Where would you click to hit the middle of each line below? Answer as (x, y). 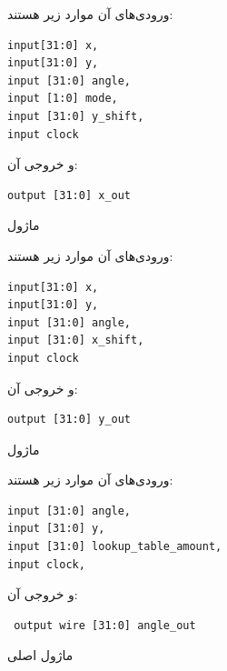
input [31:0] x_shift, (76, 341)
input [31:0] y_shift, (76, 116)
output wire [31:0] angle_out (105, 625)
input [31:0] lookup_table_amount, (115, 547)
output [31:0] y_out (69, 420)
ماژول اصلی (40, 655)
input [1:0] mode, (63, 99)
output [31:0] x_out (69, 195)
